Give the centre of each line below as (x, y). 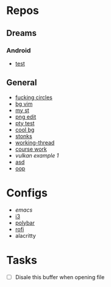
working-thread (35, 142)
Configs (27, 193)
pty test (25, 123)
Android (19, 50)
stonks (23, 136)
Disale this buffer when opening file (60, 277)
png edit (26, 117)
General (22, 83)
